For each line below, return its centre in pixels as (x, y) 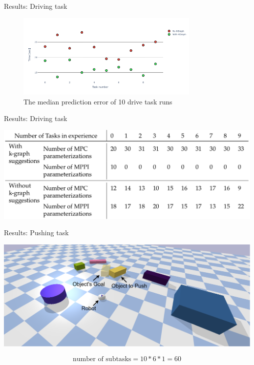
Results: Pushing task (36, 233)
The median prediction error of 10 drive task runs (98, 101)
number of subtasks (102, 359)
